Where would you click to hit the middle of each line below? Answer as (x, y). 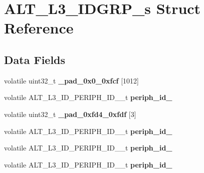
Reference (39, 28)
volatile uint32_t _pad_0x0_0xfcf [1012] (71, 80)
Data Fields (35, 59)
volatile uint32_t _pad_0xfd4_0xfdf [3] (70, 114)
